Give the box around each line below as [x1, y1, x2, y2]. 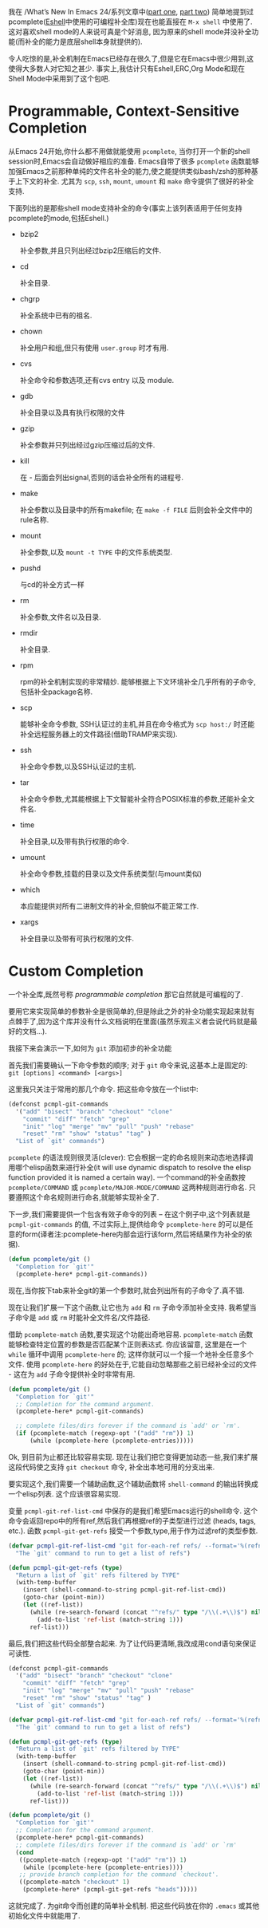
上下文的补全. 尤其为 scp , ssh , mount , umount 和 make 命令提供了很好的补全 [14, 176, 254, 186]
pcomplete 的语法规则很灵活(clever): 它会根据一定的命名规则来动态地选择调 [8, 1153, 254, 1162]
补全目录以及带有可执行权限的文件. [19, 933, 134, 943]
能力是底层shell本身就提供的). [45, 37, 143, 46]
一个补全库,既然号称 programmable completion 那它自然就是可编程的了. [8, 989, 243, 999]
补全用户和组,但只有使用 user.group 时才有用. [19, 342, 169, 353]
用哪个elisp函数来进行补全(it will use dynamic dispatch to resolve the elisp [8, 1163, 251, 1173]
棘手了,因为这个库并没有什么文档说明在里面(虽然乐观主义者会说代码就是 [14, 1016, 251, 1026]
